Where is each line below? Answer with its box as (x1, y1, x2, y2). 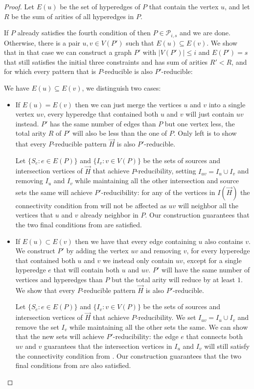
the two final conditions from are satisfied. (15, 219, 142, 229)
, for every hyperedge (186, 245, 250, 256)
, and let (225, 1, 250, 11)
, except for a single (183, 255, 242, 265)
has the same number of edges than (50, 118, 156, 128)
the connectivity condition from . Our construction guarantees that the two (15, 350, 241, 361)
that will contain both (53, 265, 120, 275)
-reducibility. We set (136, 312, 196, 322)
